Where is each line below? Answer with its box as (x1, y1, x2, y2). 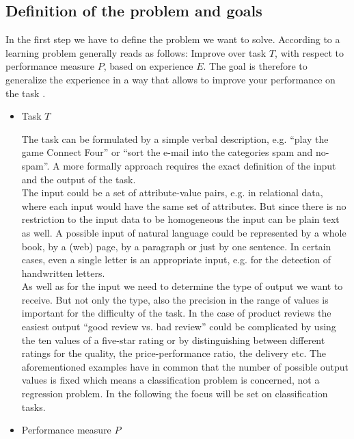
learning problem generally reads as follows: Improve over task (5, 45, 267, 59)
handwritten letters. (21, 265, 105, 280)
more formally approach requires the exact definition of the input (63, 158, 336, 172)
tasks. (21, 399, 46, 414)
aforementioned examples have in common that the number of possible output (21, 359, 349, 373)
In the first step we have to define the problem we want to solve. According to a (5, 32, 340, 46)
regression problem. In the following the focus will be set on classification (21, 386, 328, 401)
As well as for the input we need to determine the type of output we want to (21, 279, 343, 293)
